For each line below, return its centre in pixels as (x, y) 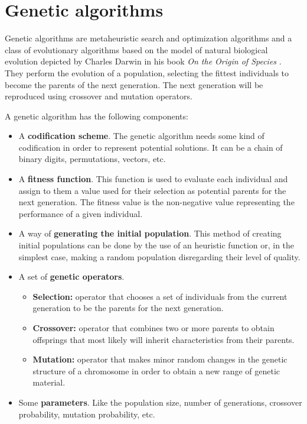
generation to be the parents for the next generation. (128, 308)
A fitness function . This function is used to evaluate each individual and (153, 179)
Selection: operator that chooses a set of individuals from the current (160, 296)
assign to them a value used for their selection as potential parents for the (152, 190)
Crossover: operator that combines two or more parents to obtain (153, 328)
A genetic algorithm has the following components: (97, 116)
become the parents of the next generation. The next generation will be (134, 84)
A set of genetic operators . (71, 276)
